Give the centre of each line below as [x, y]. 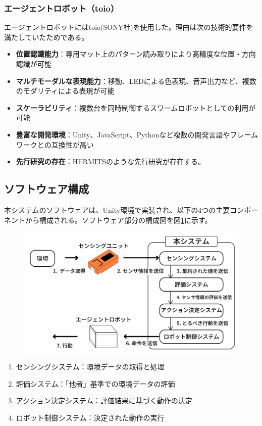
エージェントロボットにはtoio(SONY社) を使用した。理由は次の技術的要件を [129, 27]
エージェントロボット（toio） [62, 8]
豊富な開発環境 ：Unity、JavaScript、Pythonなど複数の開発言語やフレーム [137, 134]
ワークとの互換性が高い [55, 144]
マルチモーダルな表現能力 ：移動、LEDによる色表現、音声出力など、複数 [136, 81]
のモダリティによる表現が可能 [65, 91]
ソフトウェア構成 [46, 189]
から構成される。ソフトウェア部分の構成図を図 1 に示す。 [118, 220]
